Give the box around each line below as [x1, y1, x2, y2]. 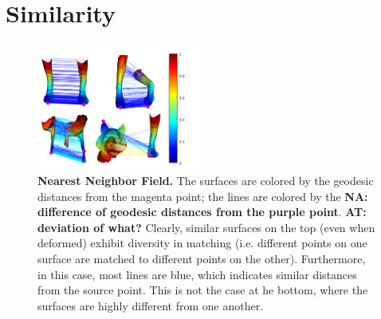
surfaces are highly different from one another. [37, 297, 264, 313]
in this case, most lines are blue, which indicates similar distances [37, 266, 357, 282]
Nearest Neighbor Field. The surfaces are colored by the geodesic [37, 172, 374, 189]
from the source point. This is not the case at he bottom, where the [37, 282, 368, 298]
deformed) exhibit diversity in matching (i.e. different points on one [37, 234, 367, 251]
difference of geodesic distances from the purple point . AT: [37, 203, 367, 220]
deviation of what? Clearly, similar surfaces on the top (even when [37, 219, 375, 235]
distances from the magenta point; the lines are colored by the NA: [37, 187, 368, 204]
